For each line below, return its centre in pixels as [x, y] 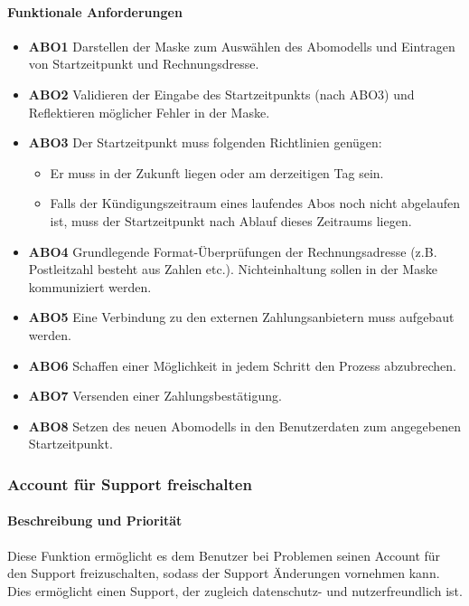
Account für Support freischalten [130, 483]
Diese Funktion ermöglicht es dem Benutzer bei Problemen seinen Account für [224, 555]
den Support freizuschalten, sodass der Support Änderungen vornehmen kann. [224, 573]
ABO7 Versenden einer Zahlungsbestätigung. [155, 396]
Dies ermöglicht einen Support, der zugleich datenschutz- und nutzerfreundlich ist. [235, 590]
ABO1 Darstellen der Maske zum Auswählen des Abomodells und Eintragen [242, 46]
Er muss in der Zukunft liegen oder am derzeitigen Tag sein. [217, 172]
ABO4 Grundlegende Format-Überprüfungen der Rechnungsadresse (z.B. [233, 251]
